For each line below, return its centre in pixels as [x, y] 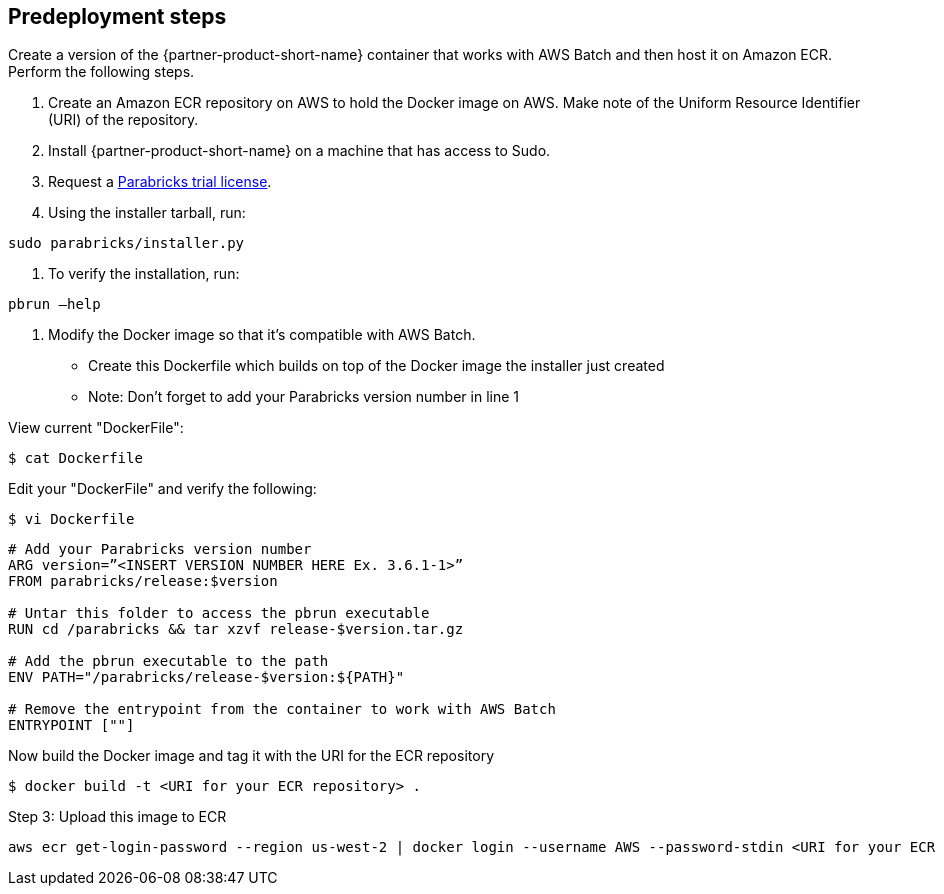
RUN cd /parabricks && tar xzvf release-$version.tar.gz [236, 629]
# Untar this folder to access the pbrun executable [219, 613]
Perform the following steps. [101, 72]
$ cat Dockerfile [75, 458]
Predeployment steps [117, 16]
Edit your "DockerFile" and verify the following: [162, 489]
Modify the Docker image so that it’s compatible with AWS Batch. [262, 335]
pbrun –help [54, 304]
